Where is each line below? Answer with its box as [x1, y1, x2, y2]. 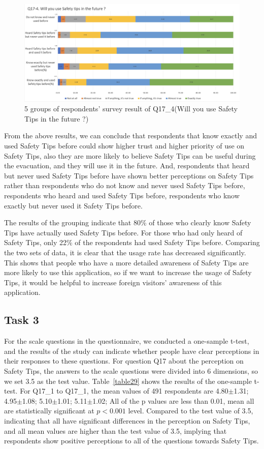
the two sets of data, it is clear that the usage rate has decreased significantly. [4, 247, 246, 258]
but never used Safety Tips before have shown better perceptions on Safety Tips [4, 170, 254, 181]
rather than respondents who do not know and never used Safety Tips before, [4, 180, 245, 191]
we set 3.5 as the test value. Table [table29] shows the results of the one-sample [4, 375, 252, 386]
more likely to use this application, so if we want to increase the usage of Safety [4, 267, 252, 278]
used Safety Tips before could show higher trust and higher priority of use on [4, 140, 245, 151]
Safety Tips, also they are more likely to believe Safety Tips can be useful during [4, 150, 256, 161]
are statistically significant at [4, 405, 94, 416]
